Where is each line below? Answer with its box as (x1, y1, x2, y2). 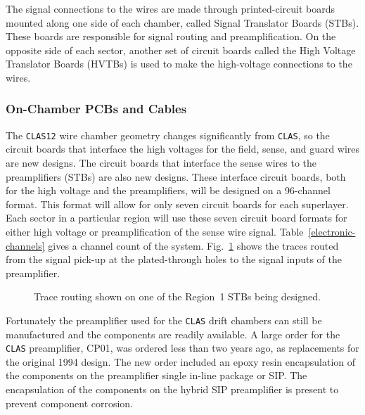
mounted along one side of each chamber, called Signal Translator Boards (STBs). (6, 15, 359, 30)
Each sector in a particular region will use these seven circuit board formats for (6, 210, 347, 225)
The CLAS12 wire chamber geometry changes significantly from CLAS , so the (6, 127, 330, 142)
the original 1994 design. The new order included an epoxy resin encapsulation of (6, 354, 356, 369)
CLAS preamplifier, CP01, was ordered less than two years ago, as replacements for (6, 340, 359, 355)
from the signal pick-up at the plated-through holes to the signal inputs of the (6, 252, 342, 267)
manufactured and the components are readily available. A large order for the (6, 326, 340, 341)
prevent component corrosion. (6, 395, 134, 410)
